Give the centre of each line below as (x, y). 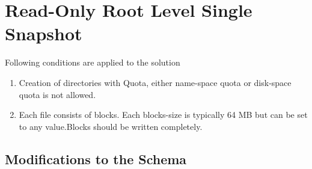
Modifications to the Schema (96, 158)
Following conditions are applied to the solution (93, 62)
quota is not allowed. (57, 94)
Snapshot (44, 33)
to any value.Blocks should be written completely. (111, 126)
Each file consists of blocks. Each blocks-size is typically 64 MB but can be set (163, 115)
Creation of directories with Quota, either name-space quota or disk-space (155, 82)
